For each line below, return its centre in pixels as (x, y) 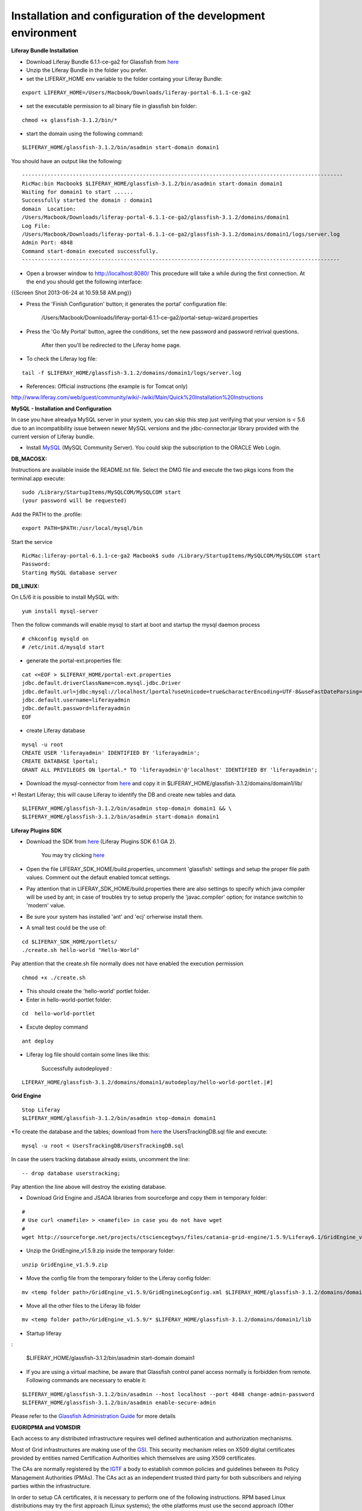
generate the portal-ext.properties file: (74, 661)
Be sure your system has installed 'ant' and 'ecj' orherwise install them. (115, 916)
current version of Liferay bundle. (53, 437)
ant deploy (38, 1041)
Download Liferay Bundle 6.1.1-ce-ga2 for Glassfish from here (103, 62)
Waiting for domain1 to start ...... (78, 192)
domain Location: (49, 209)
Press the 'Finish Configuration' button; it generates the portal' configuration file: (127, 304)
